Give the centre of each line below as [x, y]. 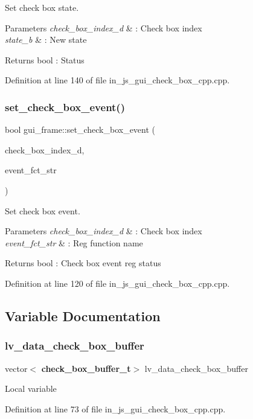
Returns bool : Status [45, 59]
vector [16, 368]
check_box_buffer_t [86, 368]
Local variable [31, 389]
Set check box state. [42, 7]
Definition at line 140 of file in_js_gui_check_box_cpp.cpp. [117, 80]
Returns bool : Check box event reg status [83, 263]
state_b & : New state [46, 40]
